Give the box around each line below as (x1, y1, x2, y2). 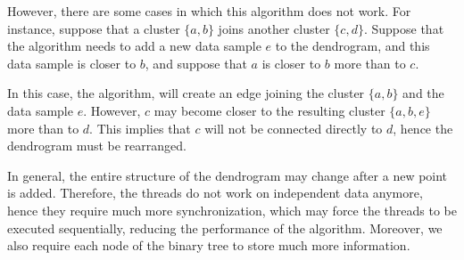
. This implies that (89, 118, 191, 137)
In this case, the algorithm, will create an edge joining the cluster (7, 84, 365, 102)
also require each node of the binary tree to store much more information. (7, 236, 410, 255)
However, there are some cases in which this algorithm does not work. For (7, 2, 411, 20)
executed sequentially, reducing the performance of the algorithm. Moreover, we (7, 218, 443, 237)
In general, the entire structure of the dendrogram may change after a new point (7, 166, 448, 184)
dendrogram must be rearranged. (7, 136, 186, 155)
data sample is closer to (7, 53, 137, 72)
